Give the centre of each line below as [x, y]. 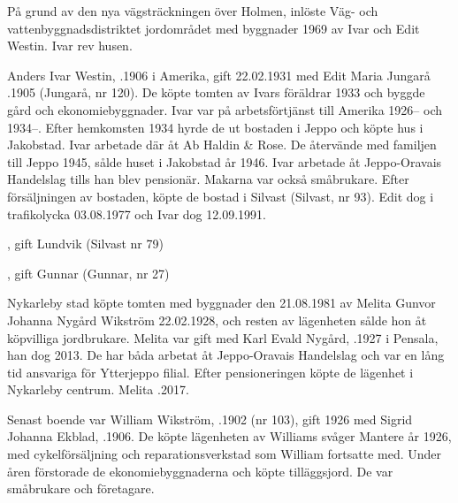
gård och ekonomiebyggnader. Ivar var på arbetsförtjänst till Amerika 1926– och [225, 109]
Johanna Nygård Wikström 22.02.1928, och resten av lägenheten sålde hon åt [217, 320]
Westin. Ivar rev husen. [70, 46]
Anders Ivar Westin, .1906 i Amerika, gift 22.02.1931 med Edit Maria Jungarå [219, 75]
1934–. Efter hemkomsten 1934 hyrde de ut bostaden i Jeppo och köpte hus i [215, 127]
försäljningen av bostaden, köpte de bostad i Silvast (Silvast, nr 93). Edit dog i [221, 196]
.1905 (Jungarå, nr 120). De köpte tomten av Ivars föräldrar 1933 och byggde [216, 92]
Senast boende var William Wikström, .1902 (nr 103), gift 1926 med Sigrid [210, 419]
